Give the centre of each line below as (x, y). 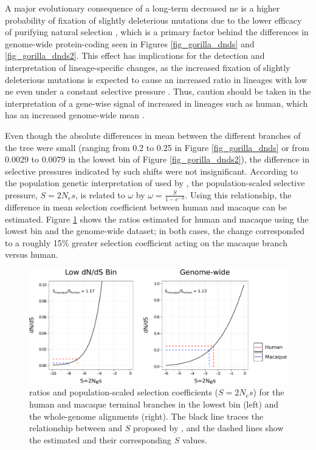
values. (194, 439)
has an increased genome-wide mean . (75, 115)
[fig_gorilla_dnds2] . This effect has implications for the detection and (135, 55)
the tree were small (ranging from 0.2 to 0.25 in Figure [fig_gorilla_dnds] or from (157, 147)
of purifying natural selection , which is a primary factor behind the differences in (157, 32)
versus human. (32, 254)
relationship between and (76, 428)
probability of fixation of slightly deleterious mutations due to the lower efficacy (153, 20)
